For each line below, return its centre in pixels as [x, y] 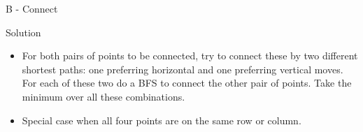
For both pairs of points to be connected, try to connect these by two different [190, 56]
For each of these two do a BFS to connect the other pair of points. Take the [187, 83]
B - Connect [32, 8]
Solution [23, 32]
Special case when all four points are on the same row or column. [162, 120]
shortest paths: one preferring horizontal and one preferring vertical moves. [183, 69]
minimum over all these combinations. [104, 96]
